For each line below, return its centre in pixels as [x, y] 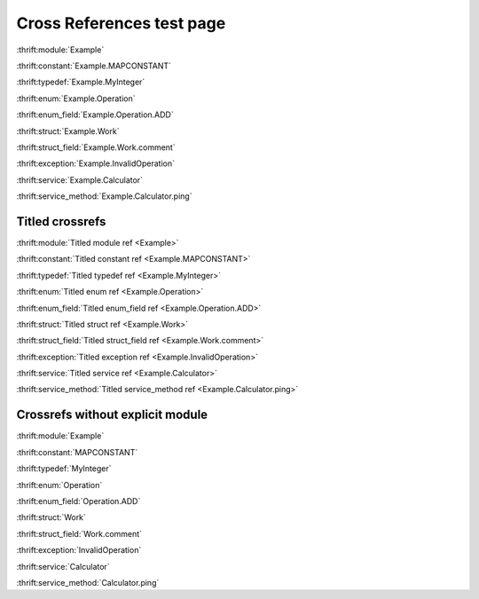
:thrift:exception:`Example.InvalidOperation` [96, 163]
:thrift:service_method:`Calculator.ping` [88, 582]
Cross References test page [121, 23]
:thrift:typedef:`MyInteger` [64, 469]
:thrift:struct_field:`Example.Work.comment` [96, 147]
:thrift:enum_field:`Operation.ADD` [79, 500]
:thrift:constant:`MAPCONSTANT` [77, 452]
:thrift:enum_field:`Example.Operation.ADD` [95, 114]
